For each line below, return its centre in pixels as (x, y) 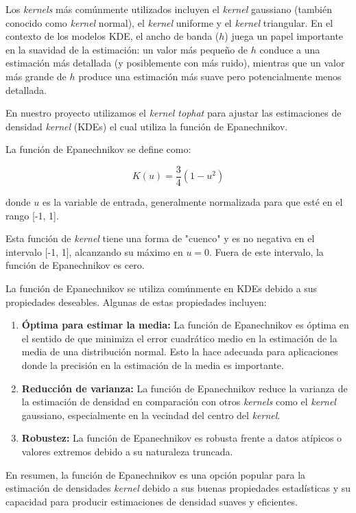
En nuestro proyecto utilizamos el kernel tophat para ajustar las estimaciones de (174, 113)
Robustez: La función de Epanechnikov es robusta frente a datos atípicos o (182, 438)
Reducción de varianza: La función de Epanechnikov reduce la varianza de (185, 388)
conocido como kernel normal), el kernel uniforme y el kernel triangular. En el (169, 22)
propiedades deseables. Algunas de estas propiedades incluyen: (136, 301)
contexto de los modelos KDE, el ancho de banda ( (112, 36)
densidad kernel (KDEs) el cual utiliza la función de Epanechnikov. (147, 126)
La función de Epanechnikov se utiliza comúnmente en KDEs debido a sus (162, 288)
